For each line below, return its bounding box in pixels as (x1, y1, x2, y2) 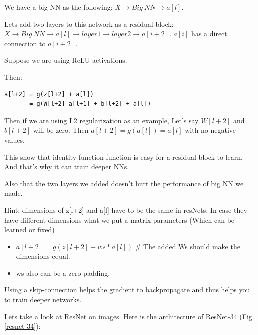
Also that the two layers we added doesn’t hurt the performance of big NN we (4, 178, 244, 188)
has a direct (191, 28, 227, 39)
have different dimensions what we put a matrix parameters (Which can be (4, 214, 235, 225)
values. (4, 134, 25, 145)
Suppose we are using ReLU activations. (4, 55, 127, 65)
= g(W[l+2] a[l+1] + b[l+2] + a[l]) (29, 100, 151, 108)
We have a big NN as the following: (4, 2, 113, 12)
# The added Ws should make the (135, 241, 240, 251)
